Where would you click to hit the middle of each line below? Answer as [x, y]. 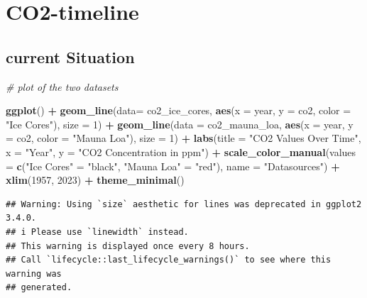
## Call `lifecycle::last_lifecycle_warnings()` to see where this [169, 260]
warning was [34, 274]
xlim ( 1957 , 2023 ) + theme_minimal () [95, 180]
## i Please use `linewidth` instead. [97, 232]
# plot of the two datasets [62, 86]
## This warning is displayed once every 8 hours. [128, 246]
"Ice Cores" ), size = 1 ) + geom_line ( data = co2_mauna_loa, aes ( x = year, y [180, 124]
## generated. [39, 288]
